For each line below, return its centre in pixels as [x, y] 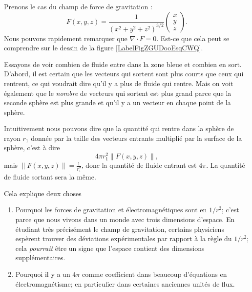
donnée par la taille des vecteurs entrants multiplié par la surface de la [136, 138]
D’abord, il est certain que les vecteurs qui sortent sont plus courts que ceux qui [124, 74]
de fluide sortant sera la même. [50, 177]
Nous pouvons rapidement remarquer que [66, 38]
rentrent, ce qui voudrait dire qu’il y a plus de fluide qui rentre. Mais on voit [119, 83]
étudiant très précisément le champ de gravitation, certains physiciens [120, 229]
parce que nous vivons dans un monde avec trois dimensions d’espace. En [125, 219]
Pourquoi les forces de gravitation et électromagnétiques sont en [111, 210]
